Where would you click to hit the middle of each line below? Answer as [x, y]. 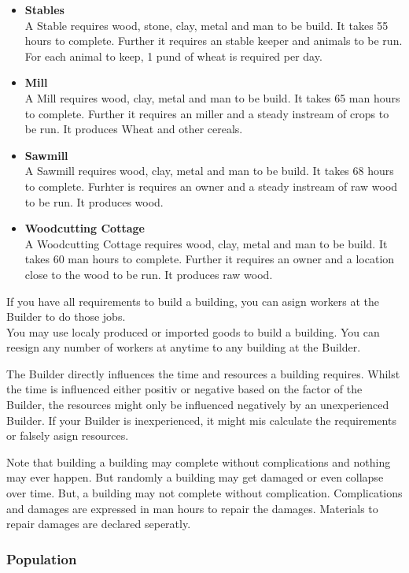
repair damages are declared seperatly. [99, 524]
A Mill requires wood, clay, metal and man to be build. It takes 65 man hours [212, 97]
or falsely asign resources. [68, 435]
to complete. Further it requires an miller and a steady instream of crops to [207, 113]
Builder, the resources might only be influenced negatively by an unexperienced [198, 405]
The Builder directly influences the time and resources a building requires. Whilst [203, 373]
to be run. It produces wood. [94, 201]
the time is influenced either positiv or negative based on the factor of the [184, 389]
